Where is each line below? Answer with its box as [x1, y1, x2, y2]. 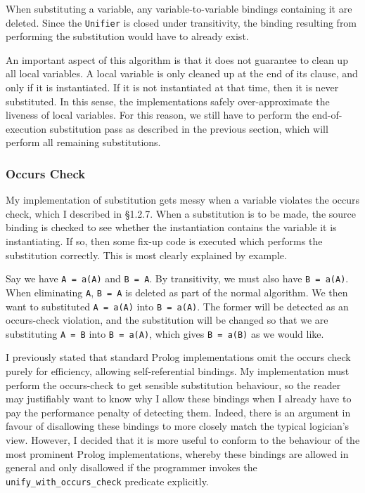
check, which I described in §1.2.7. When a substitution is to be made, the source [6, 206, 356, 221]
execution [6, 121, 46, 136]
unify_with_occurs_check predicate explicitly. [6, 473, 209, 488]
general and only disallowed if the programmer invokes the [6, 460, 257, 475]
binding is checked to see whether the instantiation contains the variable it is [6, 220, 337, 235]
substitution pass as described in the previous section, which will [49, 121, 328, 136]
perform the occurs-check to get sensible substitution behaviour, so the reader [6, 377, 341, 392]
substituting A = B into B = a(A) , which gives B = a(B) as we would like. [6, 326, 324, 341]
